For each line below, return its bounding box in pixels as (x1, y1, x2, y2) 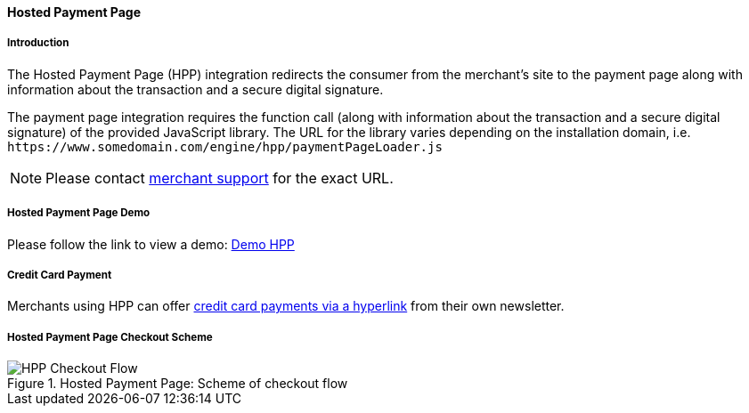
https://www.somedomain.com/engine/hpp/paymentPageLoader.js (7, 139, 443, 154)
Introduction (7, 36, 69, 50)
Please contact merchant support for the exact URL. (45, 168, 394, 187)
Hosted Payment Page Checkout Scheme (7, 330, 213, 344)
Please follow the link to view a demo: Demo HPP (7, 236, 295, 252)
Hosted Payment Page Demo (7, 206, 151, 220)
